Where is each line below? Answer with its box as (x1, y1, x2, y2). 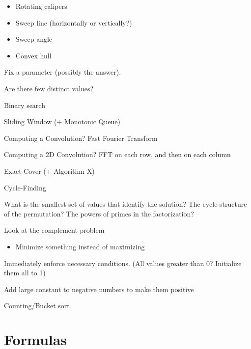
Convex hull (15, 50, 52, 60)
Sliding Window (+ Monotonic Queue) (4, 116, 120, 127)
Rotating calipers (15, 1, 67, 11)
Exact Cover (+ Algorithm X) (4, 165, 95, 176)
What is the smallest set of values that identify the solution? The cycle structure (4, 199, 247, 209)
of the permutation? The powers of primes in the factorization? (4, 208, 194, 218)
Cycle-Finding (4, 182, 46, 192)
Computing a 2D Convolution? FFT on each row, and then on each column (4, 149, 231, 160)
